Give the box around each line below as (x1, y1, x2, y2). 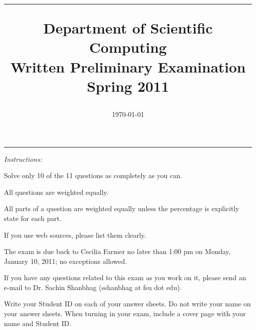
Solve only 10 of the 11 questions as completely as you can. (4, 170, 182, 181)
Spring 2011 (87, 75, 169, 96)
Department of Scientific (43, 18, 213, 38)
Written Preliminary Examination (10, 56, 246, 76)
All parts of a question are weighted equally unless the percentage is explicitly (4, 203, 239, 214)
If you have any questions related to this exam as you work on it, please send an (4, 272, 246, 283)
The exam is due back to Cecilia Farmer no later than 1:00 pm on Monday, (4, 246, 231, 257)
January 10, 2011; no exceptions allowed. (4, 256, 127, 266)
